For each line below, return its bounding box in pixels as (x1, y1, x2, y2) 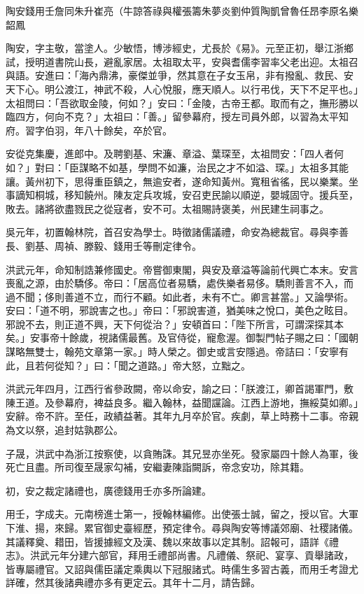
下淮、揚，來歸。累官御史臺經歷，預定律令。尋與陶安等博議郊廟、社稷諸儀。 (6, 521, 358, 535)
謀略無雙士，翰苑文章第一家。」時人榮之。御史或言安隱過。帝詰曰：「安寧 (6, 344, 339, 359)
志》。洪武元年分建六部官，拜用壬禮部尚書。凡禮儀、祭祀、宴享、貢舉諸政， (6, 548, 353, 563)
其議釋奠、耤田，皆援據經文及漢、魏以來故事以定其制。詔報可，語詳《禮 (6, 534, 339, 549)
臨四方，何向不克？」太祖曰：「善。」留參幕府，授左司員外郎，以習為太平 (6, 109, 339, 124)
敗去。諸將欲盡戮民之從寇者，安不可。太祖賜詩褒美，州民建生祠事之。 (6, 201, 329, 215)
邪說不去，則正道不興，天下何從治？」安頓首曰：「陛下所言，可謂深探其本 (6, 316, 344, 331)
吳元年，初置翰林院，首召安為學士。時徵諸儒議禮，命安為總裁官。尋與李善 (6, 225, 349, 239)
